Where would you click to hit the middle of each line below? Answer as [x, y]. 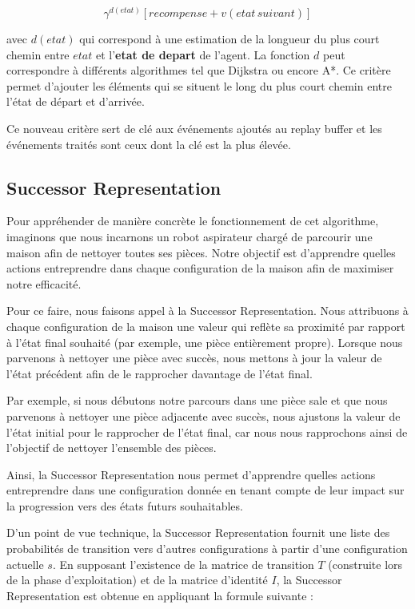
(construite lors [365, 564]
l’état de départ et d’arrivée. [76, 101]
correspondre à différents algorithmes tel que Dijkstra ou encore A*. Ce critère [199, 70]
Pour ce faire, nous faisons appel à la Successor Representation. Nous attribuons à [207, 311]
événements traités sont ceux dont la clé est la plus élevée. [149, 144]
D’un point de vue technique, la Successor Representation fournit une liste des [198, 532]
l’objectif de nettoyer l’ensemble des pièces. [112, 448]
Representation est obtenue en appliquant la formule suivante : [160, 595]
